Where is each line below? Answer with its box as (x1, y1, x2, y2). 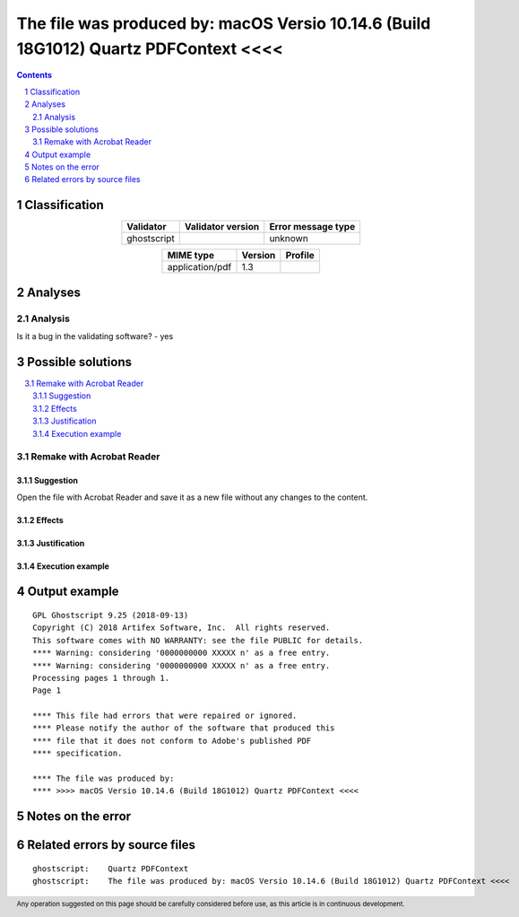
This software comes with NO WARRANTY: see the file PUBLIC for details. (32, 635, 364, 645)
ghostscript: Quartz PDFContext (32, 863, 189, 874)
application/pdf (167, 261, 232, 274)
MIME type (167, 249, 215, 262)
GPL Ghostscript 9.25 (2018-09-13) (32, 610, 189, 620)
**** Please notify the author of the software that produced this (32, 723, 335, 733)
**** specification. (32, 748, 123, 758)
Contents (16, 70, 53, 81)
